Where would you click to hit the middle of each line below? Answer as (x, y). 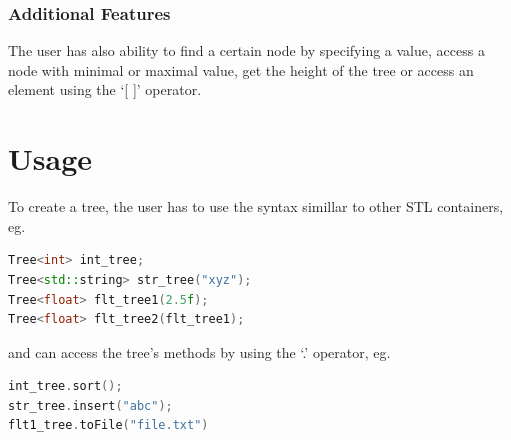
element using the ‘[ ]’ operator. (105, 89)
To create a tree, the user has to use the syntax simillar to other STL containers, (256, 206)
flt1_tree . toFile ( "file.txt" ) (108, 425)
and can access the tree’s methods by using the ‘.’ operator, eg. (199, 351)
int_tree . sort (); (65, 386)
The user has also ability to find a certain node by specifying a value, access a (246, 50)
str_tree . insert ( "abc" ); (90, 405)
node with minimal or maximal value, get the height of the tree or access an (241, 69)
